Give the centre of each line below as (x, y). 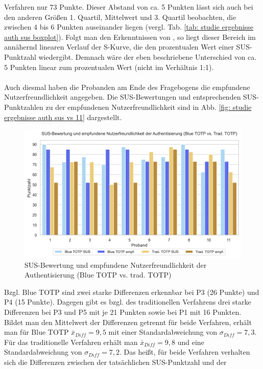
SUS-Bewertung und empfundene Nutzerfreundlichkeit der (116, 264)
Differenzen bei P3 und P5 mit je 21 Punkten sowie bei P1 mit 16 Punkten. (123, 312)
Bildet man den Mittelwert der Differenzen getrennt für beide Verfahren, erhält (128, 322)
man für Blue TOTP (37, 332)
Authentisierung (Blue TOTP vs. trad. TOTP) (98, 275)
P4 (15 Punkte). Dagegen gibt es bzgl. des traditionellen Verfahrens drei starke (128, 302)
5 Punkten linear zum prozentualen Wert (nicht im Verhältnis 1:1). (109, 67)
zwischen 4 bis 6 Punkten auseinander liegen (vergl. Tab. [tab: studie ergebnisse (129, 27)
